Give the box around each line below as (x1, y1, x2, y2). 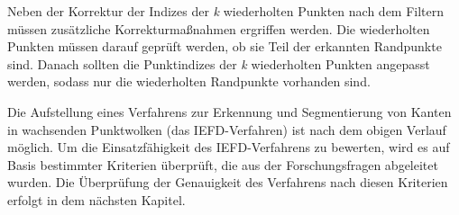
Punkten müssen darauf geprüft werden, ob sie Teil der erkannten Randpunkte (7, 37, 442, 56)
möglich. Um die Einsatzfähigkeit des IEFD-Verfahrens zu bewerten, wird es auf (7, 138, 450, 157)
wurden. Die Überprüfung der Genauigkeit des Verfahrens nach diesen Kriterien (7, 173, 448, 192)
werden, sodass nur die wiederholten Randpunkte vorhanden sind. (7, 72, 371, 91)
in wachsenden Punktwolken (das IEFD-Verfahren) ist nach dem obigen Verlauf (7, 120, 446, 139)
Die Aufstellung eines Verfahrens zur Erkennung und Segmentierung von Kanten (7, 102, 452, 121)
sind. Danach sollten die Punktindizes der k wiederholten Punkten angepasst (7, 54, 430, 73)
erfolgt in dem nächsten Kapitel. (7, 190, 186, 209)
